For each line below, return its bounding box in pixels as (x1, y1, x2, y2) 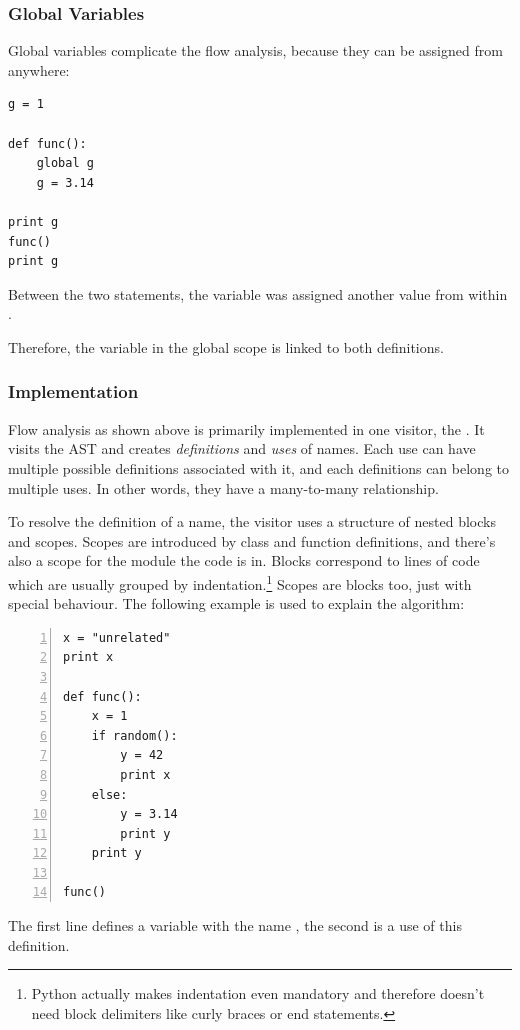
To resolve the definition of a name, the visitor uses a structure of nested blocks (8, 511, 496, 532)
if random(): (91, 728, 178, 743)
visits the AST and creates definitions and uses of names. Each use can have (8, 438, 476, 459)
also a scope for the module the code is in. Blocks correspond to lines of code (8, 550, 480, 571)
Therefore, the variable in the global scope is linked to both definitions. (8, 336, 444, 357)
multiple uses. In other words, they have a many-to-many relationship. (8, 477, 439, 498)
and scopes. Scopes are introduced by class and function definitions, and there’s (8, 530, 496, 551)
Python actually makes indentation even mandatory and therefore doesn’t (31, 983, 485, 1004)
